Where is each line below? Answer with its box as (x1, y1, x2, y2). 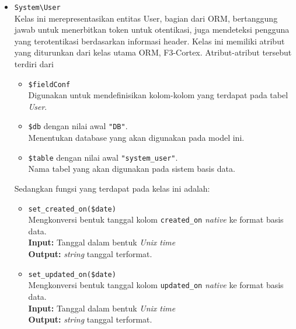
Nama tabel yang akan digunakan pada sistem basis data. (28, 162, 235, 175)
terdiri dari (14, 58, 54, 70)
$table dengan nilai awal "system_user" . (28, 151, 178, 163)
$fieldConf (28, 80, 71, 89)
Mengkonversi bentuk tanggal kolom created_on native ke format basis (28, 213, 284, 226)
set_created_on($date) (28, 205, 116, 213)
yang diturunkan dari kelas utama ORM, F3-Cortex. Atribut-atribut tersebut (14, 46, 292, 58)
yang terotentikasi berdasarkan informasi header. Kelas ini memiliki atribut (14, 34, 285, 47)
